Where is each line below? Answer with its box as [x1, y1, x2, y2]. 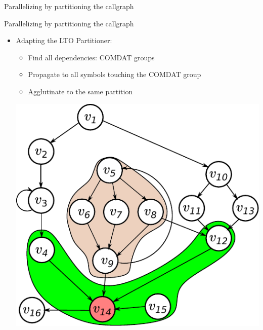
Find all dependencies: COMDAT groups [28, 52, 155, 62]
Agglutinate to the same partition [28, 86, 133, 96]
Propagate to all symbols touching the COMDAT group [28, 69, 201, 80]
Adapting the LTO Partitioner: [16, 35, 112, 46]
